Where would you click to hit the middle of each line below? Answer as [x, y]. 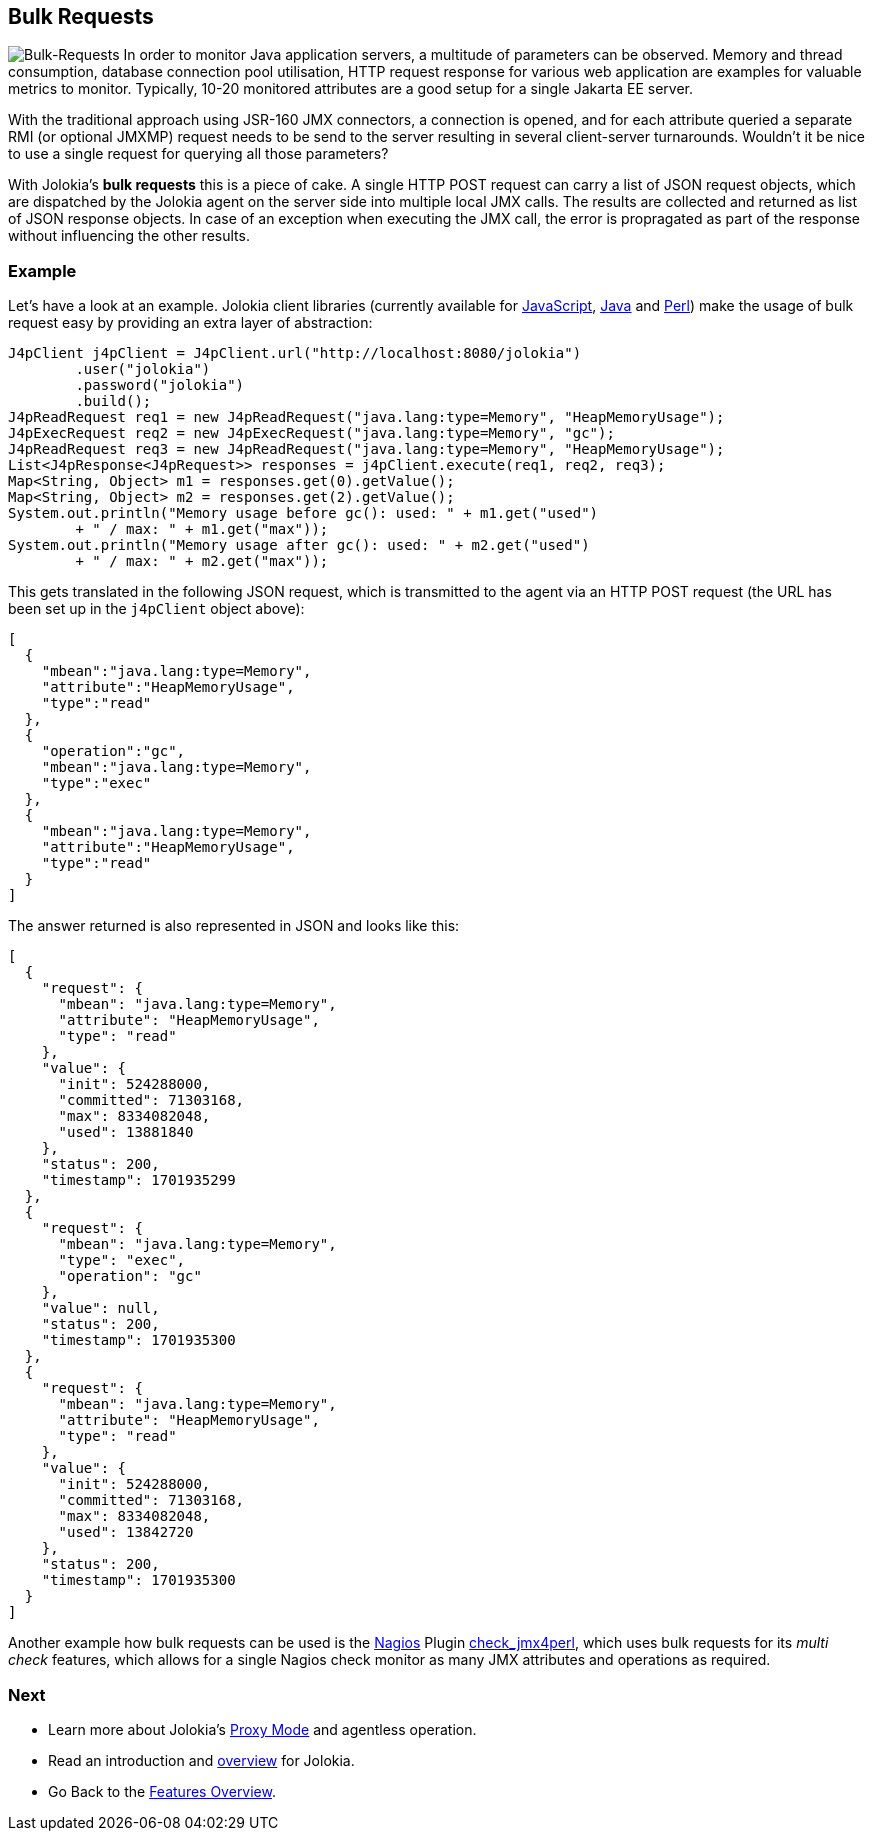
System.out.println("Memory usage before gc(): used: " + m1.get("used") [303, 513]
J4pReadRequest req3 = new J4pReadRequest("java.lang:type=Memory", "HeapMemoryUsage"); [366, 449]
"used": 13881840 [126, 1132]
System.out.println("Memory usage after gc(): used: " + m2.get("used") [299, 545]
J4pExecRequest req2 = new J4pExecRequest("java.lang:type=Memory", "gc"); [311, 433]
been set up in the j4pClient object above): [156, 609]
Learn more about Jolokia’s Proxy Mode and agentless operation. [262, 1729]
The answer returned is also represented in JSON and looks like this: [234, 926]
